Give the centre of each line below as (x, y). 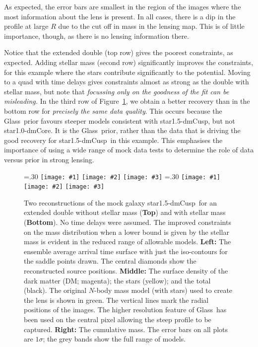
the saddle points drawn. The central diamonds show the (110, 261)
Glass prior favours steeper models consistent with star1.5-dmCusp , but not (120, 120)
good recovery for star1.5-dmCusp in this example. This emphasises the (113, 140)
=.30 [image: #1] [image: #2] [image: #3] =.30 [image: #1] (122, 176)
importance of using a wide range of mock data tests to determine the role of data (129, 150)
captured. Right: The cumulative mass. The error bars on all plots (126, 329)
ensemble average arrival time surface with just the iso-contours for (126, 251)
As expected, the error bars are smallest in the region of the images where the (123, 6)
